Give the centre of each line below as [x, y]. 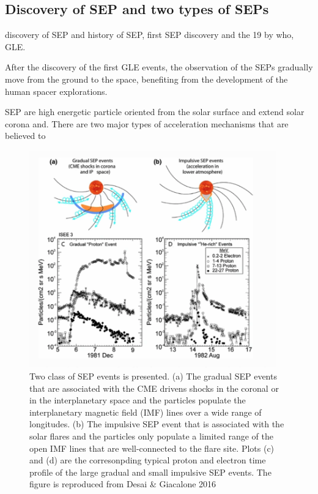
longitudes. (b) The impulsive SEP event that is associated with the [157, 424]
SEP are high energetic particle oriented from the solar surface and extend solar [155, 112]
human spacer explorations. [56, 91]
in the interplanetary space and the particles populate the [138, 400]
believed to [25, 136]
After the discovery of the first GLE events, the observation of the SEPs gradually [159, 67]
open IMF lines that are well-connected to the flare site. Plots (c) [152, 448]
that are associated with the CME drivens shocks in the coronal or [154, 388]
